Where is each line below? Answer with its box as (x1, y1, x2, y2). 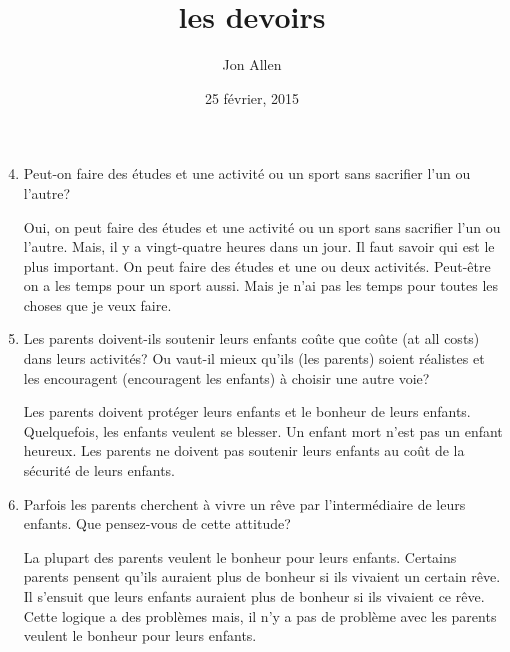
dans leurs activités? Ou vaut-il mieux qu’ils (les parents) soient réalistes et (23, 348, 485, 369)
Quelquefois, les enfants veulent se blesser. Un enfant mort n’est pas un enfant (23, 420, 503, 441)
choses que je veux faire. (23, 294, 172, 315)
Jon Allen (222, 54, 282, 75)
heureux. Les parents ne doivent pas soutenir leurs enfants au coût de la (23, 440, 465, 461)
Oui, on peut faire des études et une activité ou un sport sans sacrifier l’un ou (23, 216, 501, 237)
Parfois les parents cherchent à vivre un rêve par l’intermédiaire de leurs (23, 493, 466, 514)
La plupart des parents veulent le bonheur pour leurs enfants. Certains (23, 546, 457, 567)
